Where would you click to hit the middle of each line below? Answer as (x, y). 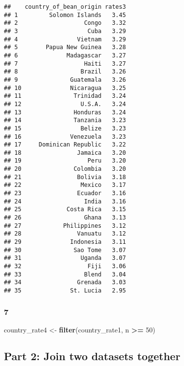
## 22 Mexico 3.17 (65, 185)
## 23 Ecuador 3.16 (65, 193)
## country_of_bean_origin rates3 (65, 7)
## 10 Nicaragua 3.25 (65, 88)
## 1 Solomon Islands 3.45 (65, 15)
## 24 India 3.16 (65, 201)
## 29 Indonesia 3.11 (65, 242)
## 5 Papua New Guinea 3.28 (65, 47)
